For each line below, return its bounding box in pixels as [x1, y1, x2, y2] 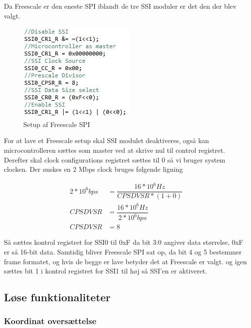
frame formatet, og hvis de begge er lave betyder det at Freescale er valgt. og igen [4, 256, 247, 266]
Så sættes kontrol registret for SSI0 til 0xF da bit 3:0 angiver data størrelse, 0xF [4, 237, 243, 247]
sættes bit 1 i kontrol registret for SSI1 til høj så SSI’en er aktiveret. [4, 266, 207, 276]
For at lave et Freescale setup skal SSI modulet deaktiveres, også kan [4, 135, 209, 146]
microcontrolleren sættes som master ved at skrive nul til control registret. [4, 145, 225, 155]
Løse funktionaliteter [4, 290, 111, 305]
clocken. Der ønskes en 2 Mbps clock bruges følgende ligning [4, 164, 183, 174]
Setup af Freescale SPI [23, 119, 90, 129]
